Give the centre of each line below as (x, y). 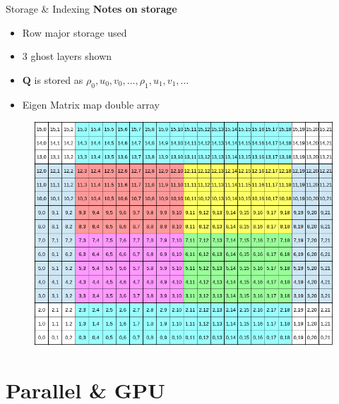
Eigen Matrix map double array (91, 104)
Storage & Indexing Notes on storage (91, 8)
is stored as (59, 79)
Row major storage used (75, 32)
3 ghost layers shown (67, 56)
